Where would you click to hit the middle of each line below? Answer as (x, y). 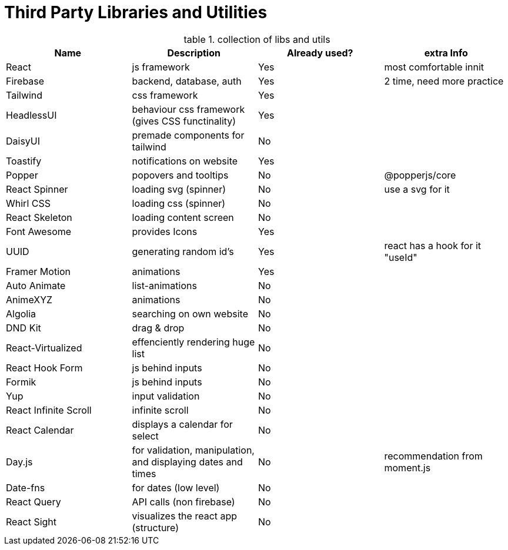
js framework (161, 67)
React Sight (31, 522)
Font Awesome (39, 231)
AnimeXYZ (29, 299)
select (145, 436)
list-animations (164, 285)
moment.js (407, 467)
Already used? (320, 53)
